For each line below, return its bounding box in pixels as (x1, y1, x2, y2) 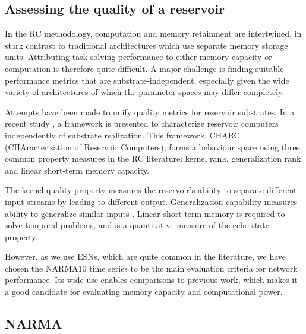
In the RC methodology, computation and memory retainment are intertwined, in (5, 27, 302, 40)
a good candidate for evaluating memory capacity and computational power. (5, 285, 283, 298)
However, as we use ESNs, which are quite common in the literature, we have (5, 250, 286, 263)
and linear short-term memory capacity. (5, 163, 149, 176)
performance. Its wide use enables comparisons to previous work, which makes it (5, 273, 298, 286)
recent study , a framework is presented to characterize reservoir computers (5, 117, 279, 130)
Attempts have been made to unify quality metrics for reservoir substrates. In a (5, 105, 295, 118)
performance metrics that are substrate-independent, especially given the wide (5, 74, 289, 86)
